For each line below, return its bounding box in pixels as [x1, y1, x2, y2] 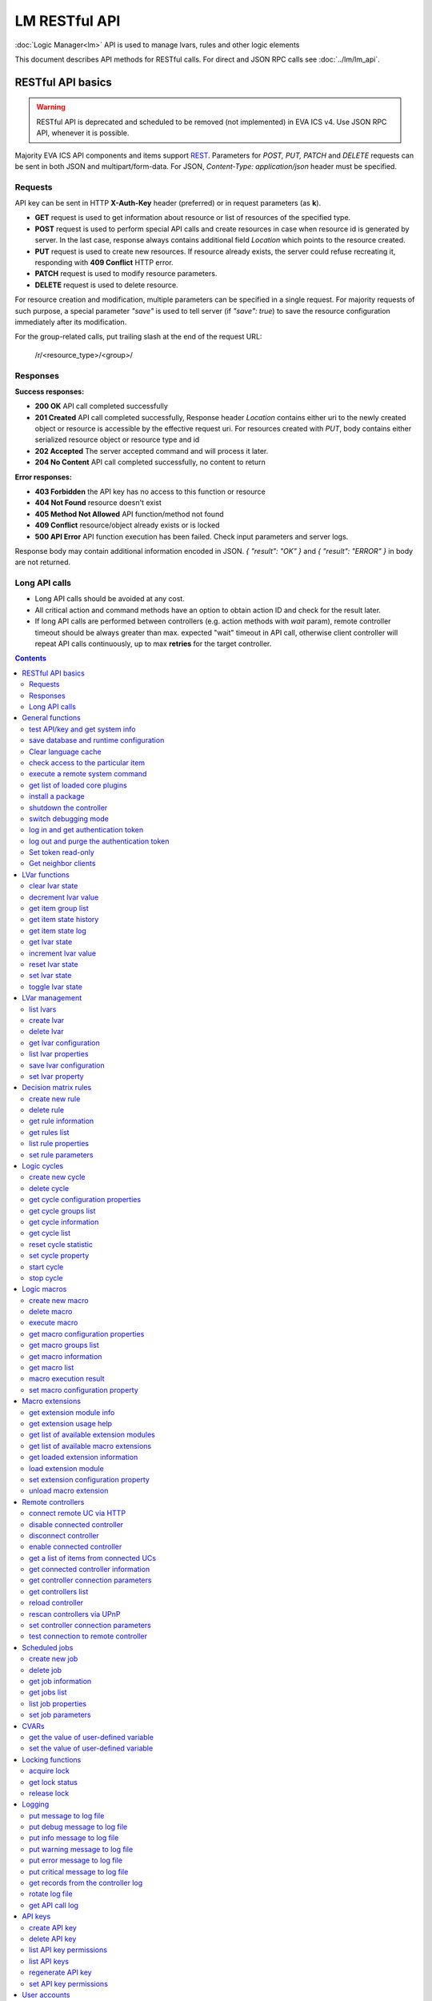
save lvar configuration [29, 1061, 105, 1070]
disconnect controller [29, 1530, 99, 1540]
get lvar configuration [29, 1037, 100, 1048]
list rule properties [29, 1139, 90, 1149]
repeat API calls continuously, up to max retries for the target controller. [34, 639, 272, 648]
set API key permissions [29, 1979, 108, 1988]
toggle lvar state [29, 981, 83, 992]
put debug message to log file [29, 1822, 128, 1832]
